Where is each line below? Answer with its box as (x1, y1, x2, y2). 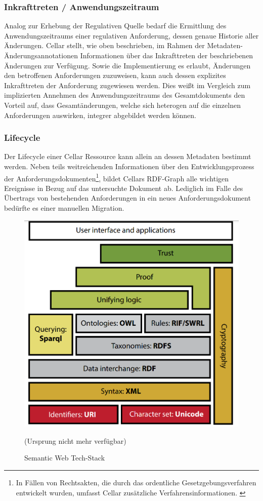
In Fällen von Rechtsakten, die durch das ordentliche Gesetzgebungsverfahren (16, 477, 256, 487)
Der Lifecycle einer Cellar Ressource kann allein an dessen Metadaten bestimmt (4, 151, 251, 162)
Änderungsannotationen (4, 50, 78, 60)
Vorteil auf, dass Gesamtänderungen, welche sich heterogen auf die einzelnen (4, 99, 241, 110)
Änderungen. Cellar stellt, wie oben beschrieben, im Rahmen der (4, 40, 205, 51)
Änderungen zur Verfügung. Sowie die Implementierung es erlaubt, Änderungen (4, 60, 251, 70)
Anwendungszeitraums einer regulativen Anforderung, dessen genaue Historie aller (4, 30, 259, 41)
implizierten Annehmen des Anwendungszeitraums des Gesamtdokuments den (4, 90, 245, 100)
